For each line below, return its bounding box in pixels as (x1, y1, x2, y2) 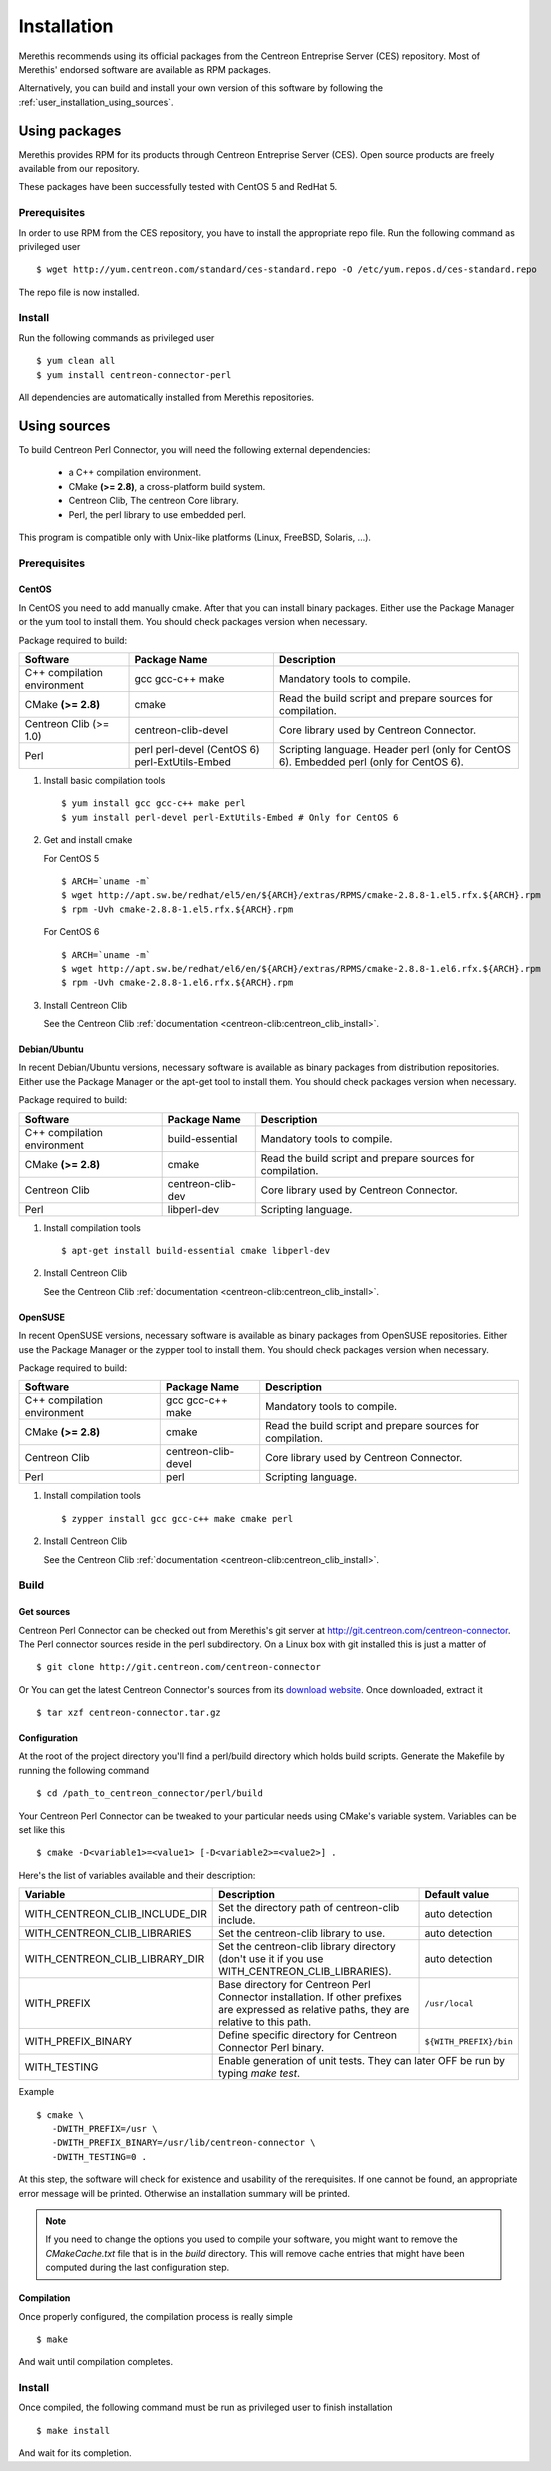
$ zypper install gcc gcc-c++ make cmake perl (61, 1513, 294, 1524)
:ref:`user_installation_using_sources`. (18, 96, 174, 108)
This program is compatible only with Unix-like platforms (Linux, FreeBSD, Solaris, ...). (18, 531, 372, 543)
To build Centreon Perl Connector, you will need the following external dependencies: (18, 443, 371, 455)
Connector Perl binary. (218, 2041, 325, 2055)
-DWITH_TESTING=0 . (51, 2151, 148, 2162)
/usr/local (424, 1998, 474, 2009)
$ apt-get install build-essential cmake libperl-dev (61, 1245, 330, 1257)
